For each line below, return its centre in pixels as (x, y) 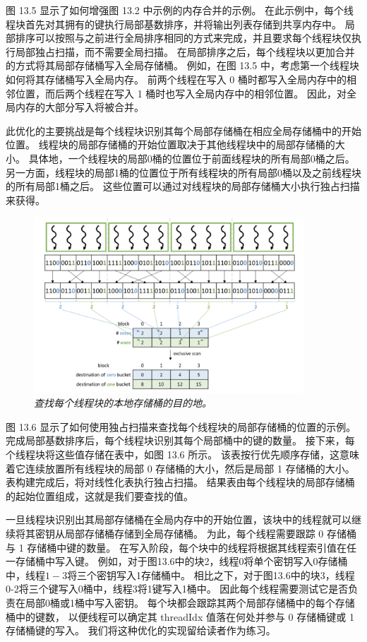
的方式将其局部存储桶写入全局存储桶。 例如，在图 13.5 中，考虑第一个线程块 (182, 65)
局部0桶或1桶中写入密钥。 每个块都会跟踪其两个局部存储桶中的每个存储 (190, 602)
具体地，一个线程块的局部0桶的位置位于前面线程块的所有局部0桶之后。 (192, 158)
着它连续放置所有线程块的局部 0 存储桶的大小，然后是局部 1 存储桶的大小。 (180, 468)
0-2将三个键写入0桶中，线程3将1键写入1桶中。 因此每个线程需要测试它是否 (177, 589)
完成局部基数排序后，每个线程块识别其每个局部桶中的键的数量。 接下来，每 (180, 440)
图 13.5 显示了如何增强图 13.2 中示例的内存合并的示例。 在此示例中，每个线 (180, 10)
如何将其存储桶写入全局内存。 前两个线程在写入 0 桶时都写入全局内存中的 (176, 79)
